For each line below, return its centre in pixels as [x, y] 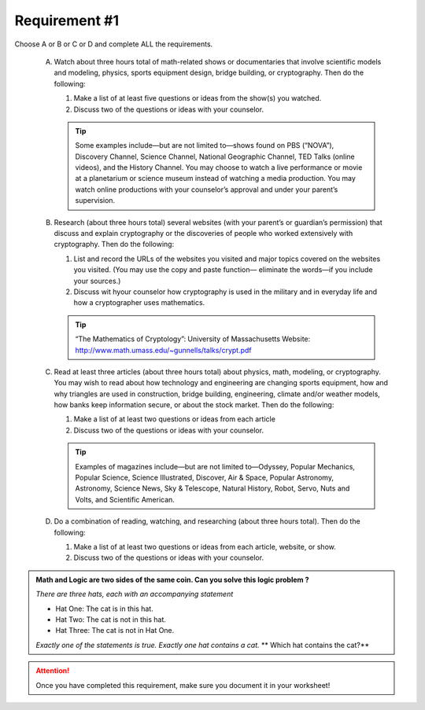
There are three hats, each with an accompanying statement [135, 594]
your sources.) [97, 281]
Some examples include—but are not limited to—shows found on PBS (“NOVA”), [205, 145]
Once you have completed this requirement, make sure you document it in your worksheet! [183, 685]
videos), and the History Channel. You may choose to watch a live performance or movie [219, 167]
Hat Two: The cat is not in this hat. [111, 619]
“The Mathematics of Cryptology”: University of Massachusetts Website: [193, 339]
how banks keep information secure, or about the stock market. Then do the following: [194, 405]
